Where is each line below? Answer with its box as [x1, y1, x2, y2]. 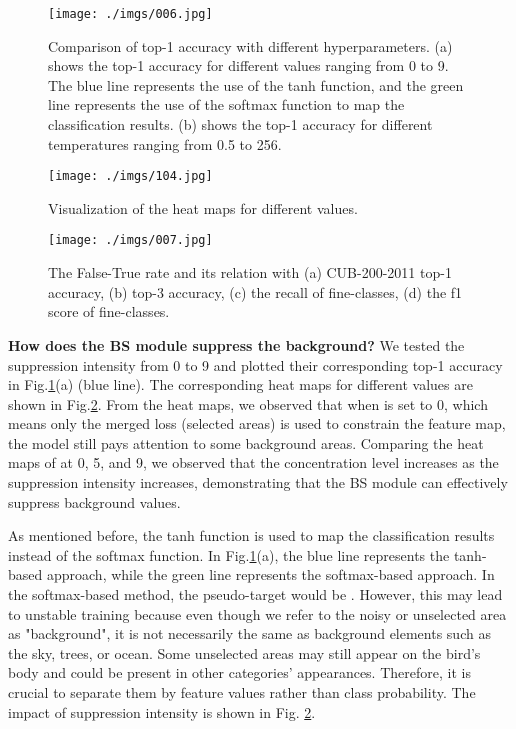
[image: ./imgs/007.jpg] [48, 233, 213, 248]
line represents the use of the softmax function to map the [48, 94, 405, 115]
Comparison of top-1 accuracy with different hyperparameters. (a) [48, 35, 453, 56]
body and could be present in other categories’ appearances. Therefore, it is [8, 662, 471, 683]
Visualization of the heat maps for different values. [48, 197, 358, 218]
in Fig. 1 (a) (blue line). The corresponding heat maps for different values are [8, 374, 473, 395]
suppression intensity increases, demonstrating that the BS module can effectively [8, 472, 508, 493]
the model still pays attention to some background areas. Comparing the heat [8, 432, 484, 453]
